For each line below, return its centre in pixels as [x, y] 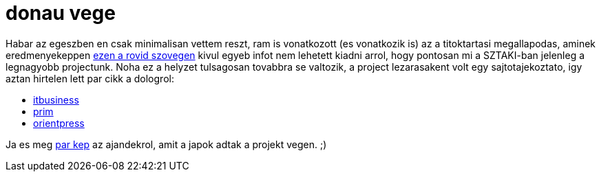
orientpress [59, 123]
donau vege [61, 13]
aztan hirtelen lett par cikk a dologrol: [90, 78]
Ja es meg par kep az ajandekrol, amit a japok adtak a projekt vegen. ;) [166, 144]
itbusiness [56, 99]
